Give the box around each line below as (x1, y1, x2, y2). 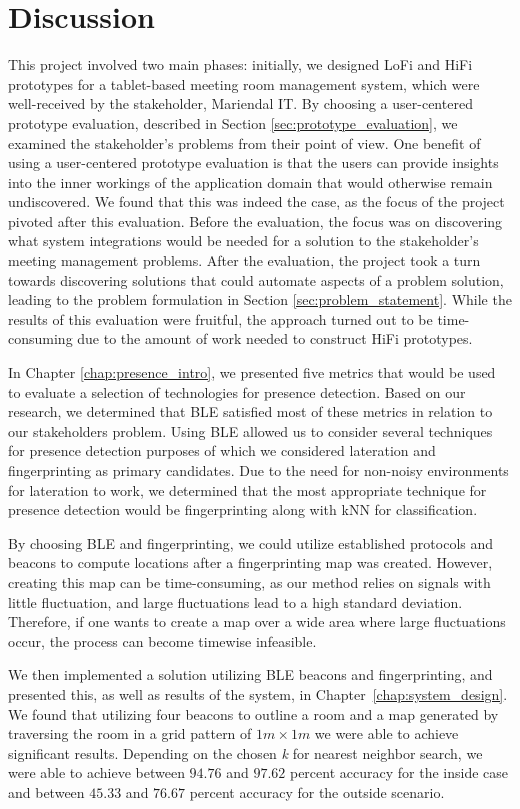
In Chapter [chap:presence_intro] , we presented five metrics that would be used (8, 362, 496, 383)
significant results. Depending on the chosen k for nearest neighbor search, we (8, 742, 483, 763)
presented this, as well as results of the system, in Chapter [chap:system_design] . (8, 683, 508, 704)
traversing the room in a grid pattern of (8, 723, 252, 744)
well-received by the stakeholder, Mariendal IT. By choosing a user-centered (8, 93, 473, 114)
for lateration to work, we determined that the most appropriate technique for (8, 479, 487, 500)
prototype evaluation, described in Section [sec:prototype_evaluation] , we (8, 112, 458, 133)
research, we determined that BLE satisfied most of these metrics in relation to (8, 401, 493, 422)
